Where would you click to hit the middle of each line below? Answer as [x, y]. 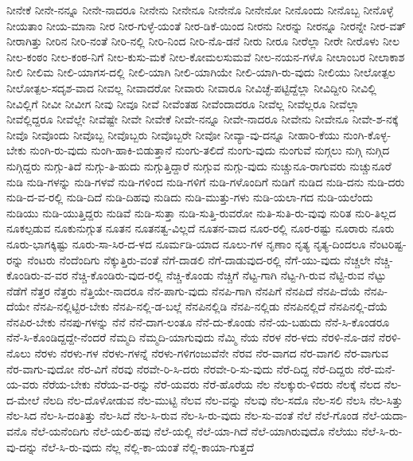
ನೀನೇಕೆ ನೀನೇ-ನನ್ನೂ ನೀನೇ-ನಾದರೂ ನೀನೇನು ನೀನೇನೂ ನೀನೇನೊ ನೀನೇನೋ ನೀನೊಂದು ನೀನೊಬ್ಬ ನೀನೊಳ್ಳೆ [200, 10]
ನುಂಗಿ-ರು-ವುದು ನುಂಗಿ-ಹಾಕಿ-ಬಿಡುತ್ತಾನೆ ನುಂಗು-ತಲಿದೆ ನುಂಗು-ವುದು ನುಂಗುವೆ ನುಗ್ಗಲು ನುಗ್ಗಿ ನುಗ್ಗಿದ [210, 150]
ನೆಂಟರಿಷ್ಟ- [388, 243]
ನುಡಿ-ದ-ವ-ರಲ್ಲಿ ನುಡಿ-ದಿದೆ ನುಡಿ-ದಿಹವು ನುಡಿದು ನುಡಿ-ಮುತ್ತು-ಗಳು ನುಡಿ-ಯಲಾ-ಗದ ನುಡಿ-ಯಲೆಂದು [190, 197]
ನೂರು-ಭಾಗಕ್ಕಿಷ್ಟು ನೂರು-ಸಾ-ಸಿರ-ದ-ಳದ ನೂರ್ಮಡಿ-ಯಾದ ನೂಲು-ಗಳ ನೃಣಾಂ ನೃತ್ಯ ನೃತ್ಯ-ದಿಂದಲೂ [186, 243]
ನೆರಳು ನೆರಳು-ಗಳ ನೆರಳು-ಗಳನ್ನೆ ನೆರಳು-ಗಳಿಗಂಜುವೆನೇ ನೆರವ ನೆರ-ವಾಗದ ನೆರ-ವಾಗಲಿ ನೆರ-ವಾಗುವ [211, 353]
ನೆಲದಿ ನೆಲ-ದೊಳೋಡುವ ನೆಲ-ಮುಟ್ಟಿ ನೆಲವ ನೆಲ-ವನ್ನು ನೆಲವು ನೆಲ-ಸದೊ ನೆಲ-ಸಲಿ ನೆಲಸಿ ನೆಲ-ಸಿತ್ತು [223, 399]
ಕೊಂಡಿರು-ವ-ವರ [37, 275]
